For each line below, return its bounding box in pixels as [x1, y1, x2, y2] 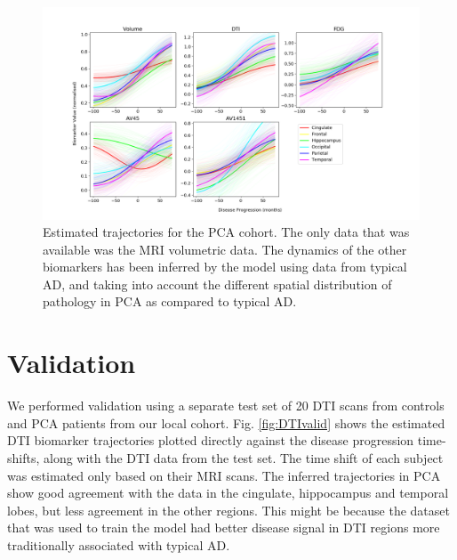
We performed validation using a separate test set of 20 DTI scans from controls [7, 396, 445, 415]
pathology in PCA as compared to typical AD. [43, 292, 297, 311]
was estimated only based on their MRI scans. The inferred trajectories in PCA [7, 466, 441, 484]
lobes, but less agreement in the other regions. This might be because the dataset [7, 500, 450, 519]
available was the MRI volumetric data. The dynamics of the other [43, 239, 407, 258]
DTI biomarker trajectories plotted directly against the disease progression [7, 431, 414, 450]
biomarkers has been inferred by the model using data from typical [43, 257, 407, 276]
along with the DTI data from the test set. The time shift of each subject [43, 448, 444, 467]
